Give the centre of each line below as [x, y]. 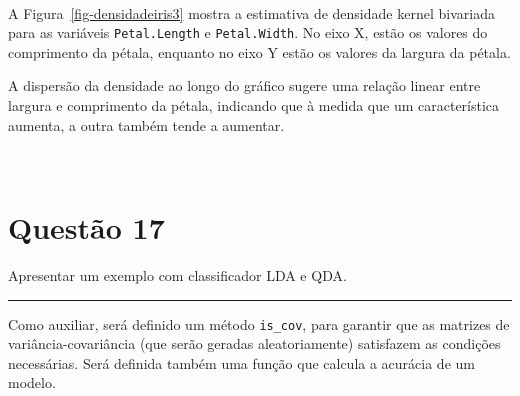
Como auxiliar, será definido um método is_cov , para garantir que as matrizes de [259, 323]
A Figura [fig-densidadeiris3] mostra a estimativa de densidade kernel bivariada [251, 12]
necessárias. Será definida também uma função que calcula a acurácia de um [241, 362]
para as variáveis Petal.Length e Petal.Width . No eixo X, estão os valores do [248, 32]
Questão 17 [86, 227]
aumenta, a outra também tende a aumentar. [146, 124]
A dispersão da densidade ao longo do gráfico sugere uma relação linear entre [244, 85]
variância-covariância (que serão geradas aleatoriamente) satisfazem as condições [254, 343]
